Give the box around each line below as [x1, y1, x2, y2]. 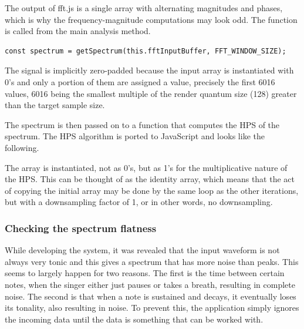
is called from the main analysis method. [5, 25, 151, 37]
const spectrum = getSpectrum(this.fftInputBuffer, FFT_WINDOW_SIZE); [5, 46, 286, 55]
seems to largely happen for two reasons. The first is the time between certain [5, 267, 285, 279]
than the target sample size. [5, 99, 105, 111]
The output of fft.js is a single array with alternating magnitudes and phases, [5, 2, 283, 14]
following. [5, 141, 39, 153]
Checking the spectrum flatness [5, 220, 157, 235]
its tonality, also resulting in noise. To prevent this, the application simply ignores [5, 301, 299, 314]
